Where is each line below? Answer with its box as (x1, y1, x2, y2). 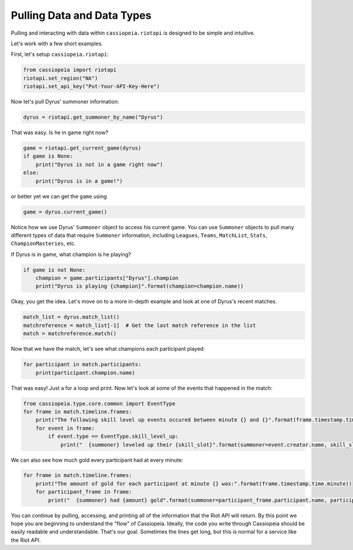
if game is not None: (23, 266, 86, 273)
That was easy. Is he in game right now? (11, 129, 109, 136)
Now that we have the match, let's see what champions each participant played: (11, 346, 205, 353)
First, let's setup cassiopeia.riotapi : (11, 51, 109, 58)
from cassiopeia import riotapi (23, 66, 117, 73)
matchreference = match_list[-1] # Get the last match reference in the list (23, 322, 256, 328)
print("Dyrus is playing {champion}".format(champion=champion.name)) (35, 283, 244, 290)
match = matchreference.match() (23, 330, 117, 337)
